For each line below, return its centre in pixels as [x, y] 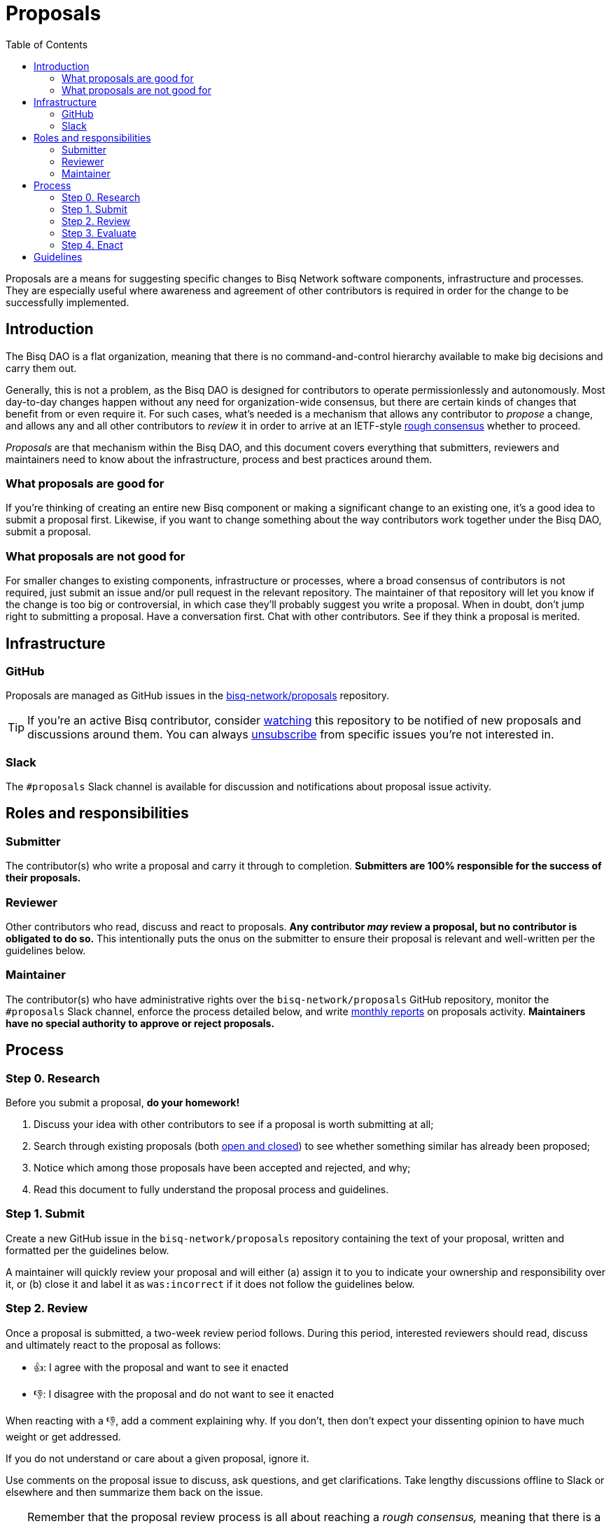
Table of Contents [47, 44]
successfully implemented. [68, 302]
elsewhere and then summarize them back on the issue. [134, 1492]
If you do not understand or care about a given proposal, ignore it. [157, 1458]
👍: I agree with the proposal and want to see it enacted [161, 1367]
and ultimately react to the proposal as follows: [113, 1345]
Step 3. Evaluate [99, 233]
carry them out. [41, 368]
